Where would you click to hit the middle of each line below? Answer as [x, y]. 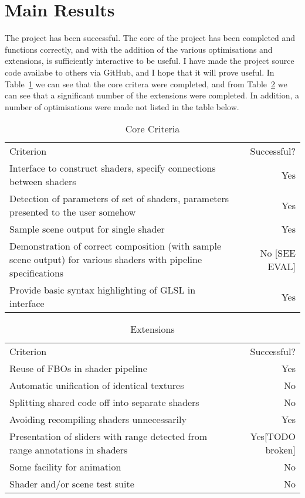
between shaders [43, 182]
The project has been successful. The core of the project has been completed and [150, 38]
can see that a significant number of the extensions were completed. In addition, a [152, 95]
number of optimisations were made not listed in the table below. [122, 106]
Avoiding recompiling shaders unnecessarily [98, 419]
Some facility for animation [65, 467]
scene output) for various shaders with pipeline [106, 260]
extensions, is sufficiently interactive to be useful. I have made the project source [150, 61]
